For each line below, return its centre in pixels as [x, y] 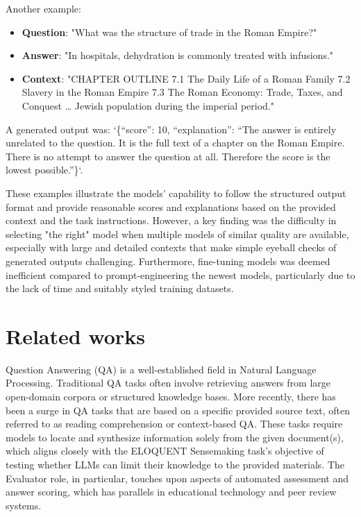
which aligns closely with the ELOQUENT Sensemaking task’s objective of [165, 451]
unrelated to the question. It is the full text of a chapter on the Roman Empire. [175, 143]
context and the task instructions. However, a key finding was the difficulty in [171, 220]
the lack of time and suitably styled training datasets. [120, 288]
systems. [24, 505]
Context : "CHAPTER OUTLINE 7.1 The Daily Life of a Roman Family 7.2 [186, 78]
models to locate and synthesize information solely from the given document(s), [175, 437]
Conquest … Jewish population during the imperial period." [148, 105]
